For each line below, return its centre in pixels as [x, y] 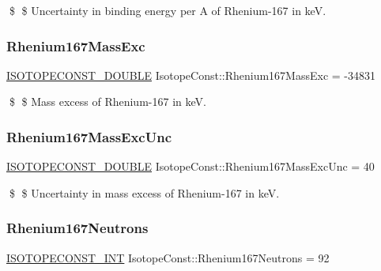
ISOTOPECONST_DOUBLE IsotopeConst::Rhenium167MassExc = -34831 [191, 75]
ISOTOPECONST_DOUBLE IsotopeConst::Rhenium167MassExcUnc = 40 [190, 166]
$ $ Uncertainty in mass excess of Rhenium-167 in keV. [144, 192]
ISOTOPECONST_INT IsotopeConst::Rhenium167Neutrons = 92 [168, 257]
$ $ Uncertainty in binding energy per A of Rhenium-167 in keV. [168, 10]
